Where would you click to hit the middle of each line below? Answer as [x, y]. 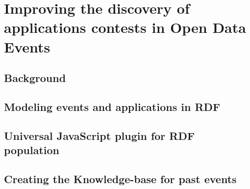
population [32, 150]
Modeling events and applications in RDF [112, 106]
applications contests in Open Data [125, 27]
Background [35, 78]
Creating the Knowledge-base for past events [120, 178]
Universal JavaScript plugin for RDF [100, 135]
